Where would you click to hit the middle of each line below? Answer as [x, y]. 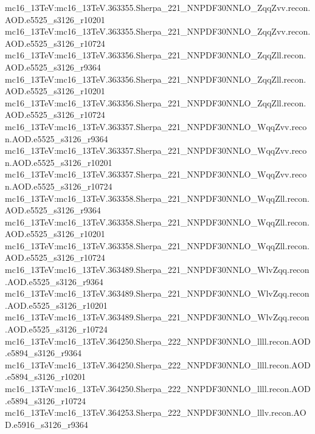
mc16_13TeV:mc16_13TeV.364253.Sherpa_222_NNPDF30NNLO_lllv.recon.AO [156, 412]
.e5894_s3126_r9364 [43, 353]
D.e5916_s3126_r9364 [47, 424]
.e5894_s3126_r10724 [46, 400]
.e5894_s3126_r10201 [46, 377]
